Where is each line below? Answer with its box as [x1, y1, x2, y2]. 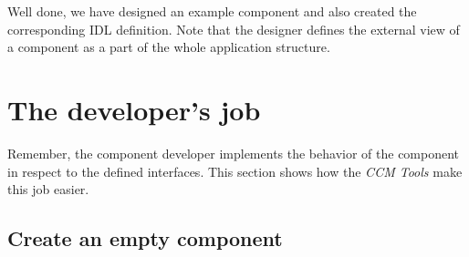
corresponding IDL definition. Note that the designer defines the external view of [7, 19, 460, 38]
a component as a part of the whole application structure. [7, 37, 330, 57]
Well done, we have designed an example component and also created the [7, 2, 417, 20]
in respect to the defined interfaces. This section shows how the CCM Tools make [7, 161, 463, 180]
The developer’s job [7, 90, 261, 128]
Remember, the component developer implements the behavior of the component [7, 143, 460, 162]
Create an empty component [7, 224, 283, 252]
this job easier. [7, 180, 89, 199]
